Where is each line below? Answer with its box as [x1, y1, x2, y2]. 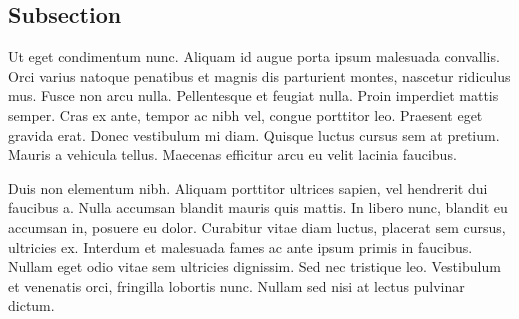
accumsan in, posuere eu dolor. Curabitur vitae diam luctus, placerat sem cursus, [8, 216, 506, 237]
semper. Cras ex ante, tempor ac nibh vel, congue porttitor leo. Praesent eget [8, 104, 483, 125]
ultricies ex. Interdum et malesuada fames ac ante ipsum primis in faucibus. [8, 236, 473, 257]
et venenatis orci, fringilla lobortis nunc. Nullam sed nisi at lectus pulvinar [8, 275, 465, 296]
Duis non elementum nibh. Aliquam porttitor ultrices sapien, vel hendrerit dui [8, 177, 488, 198]
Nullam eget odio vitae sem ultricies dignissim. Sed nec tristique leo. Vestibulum [8, 256, 501, 277]
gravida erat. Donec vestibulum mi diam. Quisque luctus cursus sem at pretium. [8, 124, 500, 145]
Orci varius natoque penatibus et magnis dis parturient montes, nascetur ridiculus [8, 65, 511, 86]
